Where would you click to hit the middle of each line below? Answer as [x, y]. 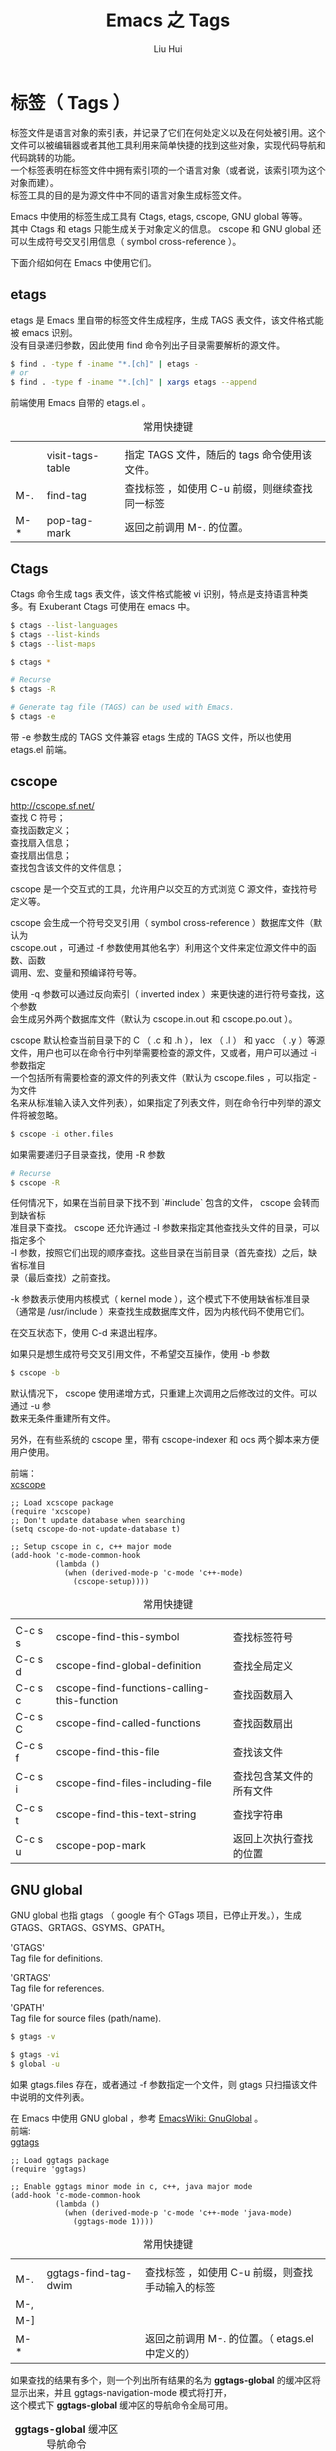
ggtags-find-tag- [89, 2273]
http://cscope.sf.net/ [52, 805]
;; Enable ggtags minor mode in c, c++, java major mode [131, 2186]
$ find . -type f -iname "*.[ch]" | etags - [104, 364]
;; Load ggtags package [60, 2160]
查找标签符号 [262, 1638]
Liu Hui [168, 48]
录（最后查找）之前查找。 [63, 1278]
